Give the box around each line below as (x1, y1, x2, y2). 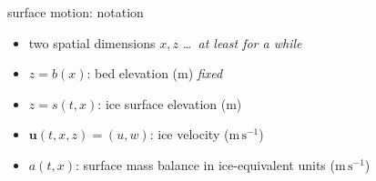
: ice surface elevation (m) (97, 94, 242, 113)
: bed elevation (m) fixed (86, 64, 223, 83)
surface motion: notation (7, 3, 144, 21)
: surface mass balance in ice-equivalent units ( (75, 155, 335, 174)
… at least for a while (182, 33, 302, 52)
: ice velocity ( (149, 125, 229, 144)
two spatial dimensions (28, 33, 156, 52)
